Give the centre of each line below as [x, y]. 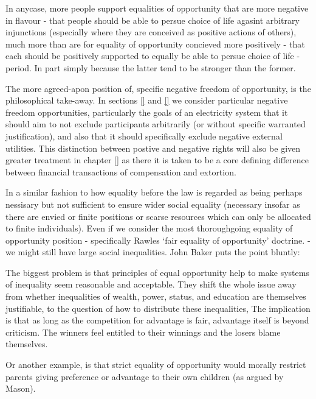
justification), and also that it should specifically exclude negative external [144, 136]
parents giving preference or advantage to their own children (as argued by [145, 376]
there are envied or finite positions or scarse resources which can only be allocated [158, 216]
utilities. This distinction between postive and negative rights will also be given [153, 148]
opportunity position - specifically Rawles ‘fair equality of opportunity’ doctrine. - [158, 240]
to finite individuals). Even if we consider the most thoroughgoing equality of [149, 228]
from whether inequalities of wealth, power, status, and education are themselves [156, 296]
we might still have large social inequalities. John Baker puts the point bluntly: [153, 252]
